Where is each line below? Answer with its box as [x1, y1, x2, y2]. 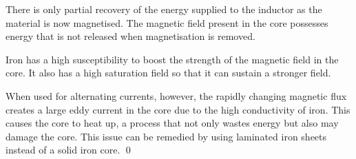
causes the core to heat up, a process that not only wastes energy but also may [6, 116, 339, 130]
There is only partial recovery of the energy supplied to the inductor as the [6, 2, 322, 16]
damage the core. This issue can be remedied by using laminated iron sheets [6, 129, 327, 143]
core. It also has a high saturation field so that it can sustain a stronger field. [6, 65, 331, 80]
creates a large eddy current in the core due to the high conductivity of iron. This [6, 102, 350, 116]
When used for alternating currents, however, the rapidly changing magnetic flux [6, 88, 347, 103]
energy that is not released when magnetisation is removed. [6, 29, 255, 43]
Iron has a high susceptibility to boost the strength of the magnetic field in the [6, 52, 339, 66]
